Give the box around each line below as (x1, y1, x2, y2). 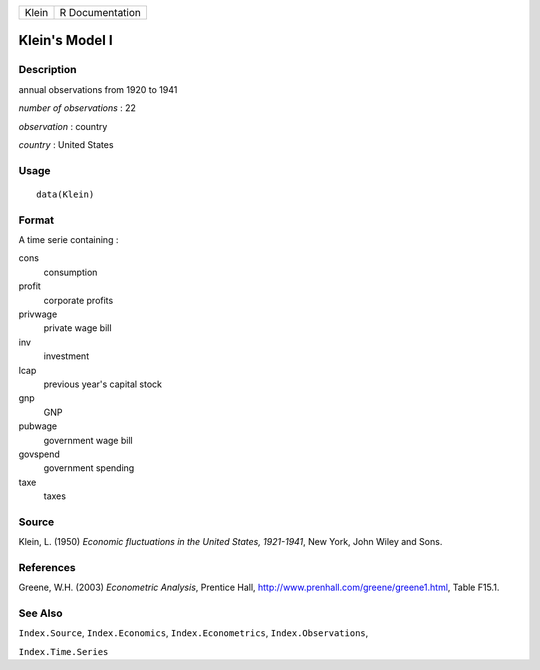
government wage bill (43, 434, 134, 446)
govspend (18, 448, 60, 460)
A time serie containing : (18, 234, 119, 246)
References (18, 560, 76, 574)
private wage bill (43, 322, 112, 334)
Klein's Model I (18, 32, 114, 49)
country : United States (18, 138, 114, 150)
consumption (43, 266, 98, 278)
